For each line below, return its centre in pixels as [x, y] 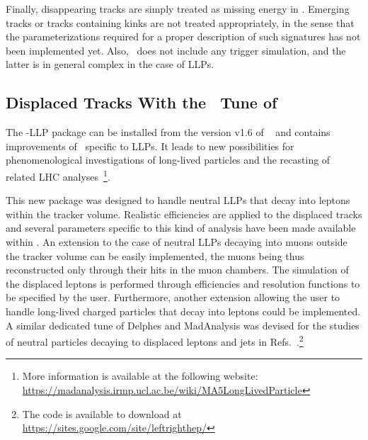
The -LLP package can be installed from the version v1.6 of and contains [168, 132]
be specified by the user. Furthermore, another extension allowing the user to [173, 297]
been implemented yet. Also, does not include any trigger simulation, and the [176, 50]
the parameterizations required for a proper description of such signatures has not [183, 36]
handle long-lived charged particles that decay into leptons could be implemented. [183, 311]
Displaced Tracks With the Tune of [142, 102]
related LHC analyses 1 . [58, 175]
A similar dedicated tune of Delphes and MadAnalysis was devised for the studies [183, 325]
